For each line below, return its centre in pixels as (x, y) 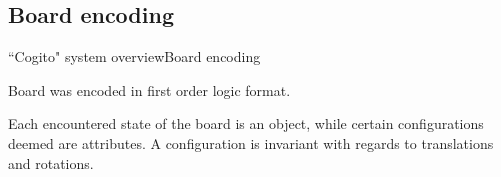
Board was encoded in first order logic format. (149, 89)
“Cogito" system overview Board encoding (134, 56)
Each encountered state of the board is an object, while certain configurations (246, 123)
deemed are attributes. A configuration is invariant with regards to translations (251, 142)
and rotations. (51, 162)
